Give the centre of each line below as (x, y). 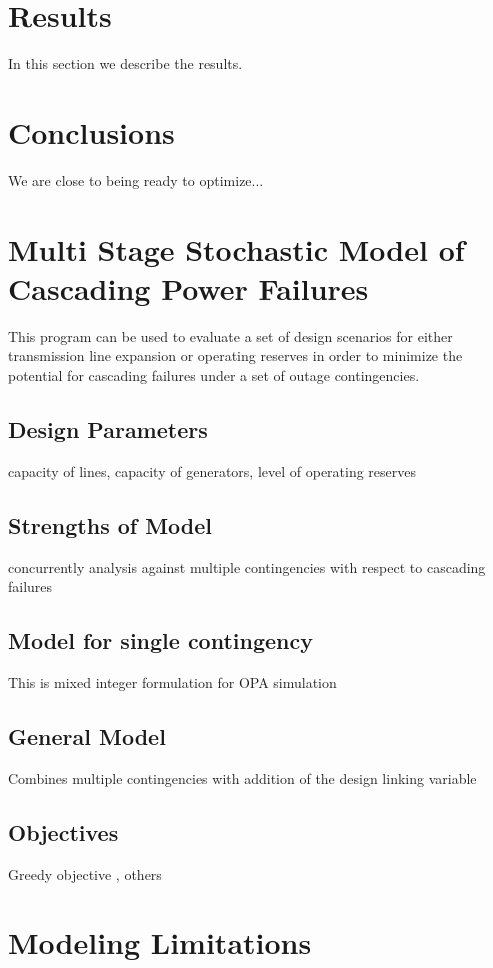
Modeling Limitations (160, 942)
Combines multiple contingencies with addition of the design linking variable (242, 777)
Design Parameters (108, 428)
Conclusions (91, 131)
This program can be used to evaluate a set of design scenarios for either (230, 335)
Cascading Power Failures (188, 287)
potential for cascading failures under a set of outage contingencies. (214, 374)
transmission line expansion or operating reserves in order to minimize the (235, 355)
